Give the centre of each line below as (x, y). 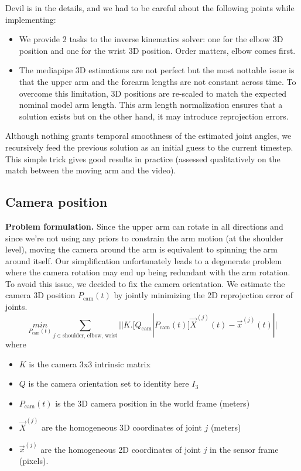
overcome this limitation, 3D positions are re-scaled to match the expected (153, 93)
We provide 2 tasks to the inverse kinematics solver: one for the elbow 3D (151, 39)
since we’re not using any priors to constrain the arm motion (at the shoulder (144, 238)
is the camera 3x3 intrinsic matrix (90, 364)
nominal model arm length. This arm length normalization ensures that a (151, 105)
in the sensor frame (244, 449)
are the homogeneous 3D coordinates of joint (122, 427)
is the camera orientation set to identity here (109, 383)
